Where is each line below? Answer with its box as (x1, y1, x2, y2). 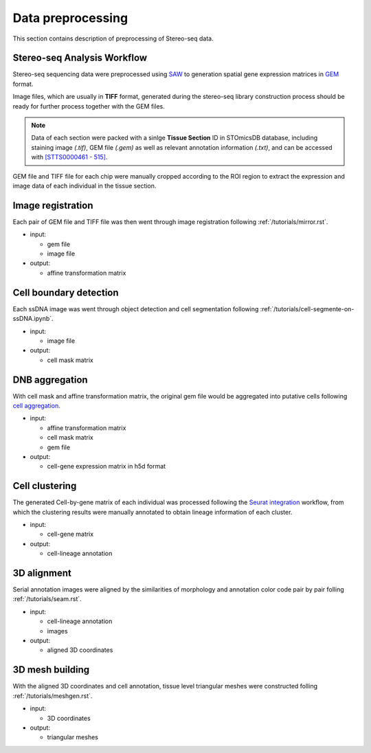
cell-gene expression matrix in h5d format (47, 462, 166, 471)
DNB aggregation (12, 374, 89, 385)
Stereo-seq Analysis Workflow (12, 52, 148, 64)
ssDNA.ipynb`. (12, 315, 54, 323)
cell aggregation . (12, 401, 61, 409)
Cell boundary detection (12, 286, 120, 298)
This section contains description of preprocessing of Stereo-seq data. (12, 34, 214, 43)
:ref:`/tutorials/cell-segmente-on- (260, 304, 355, 313)
